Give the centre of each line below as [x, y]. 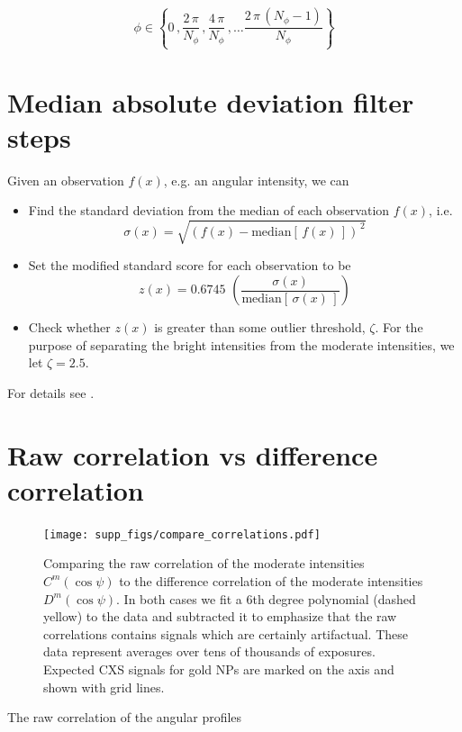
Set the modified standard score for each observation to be [190, 265]
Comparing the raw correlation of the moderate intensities [204, 563]
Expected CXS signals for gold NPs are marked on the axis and [219, 669]
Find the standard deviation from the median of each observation [209, 210]
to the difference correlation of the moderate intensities [271, 580]
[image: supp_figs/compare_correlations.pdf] [182, 534]
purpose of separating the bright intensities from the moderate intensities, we [241, 344]
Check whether [69, 327]
